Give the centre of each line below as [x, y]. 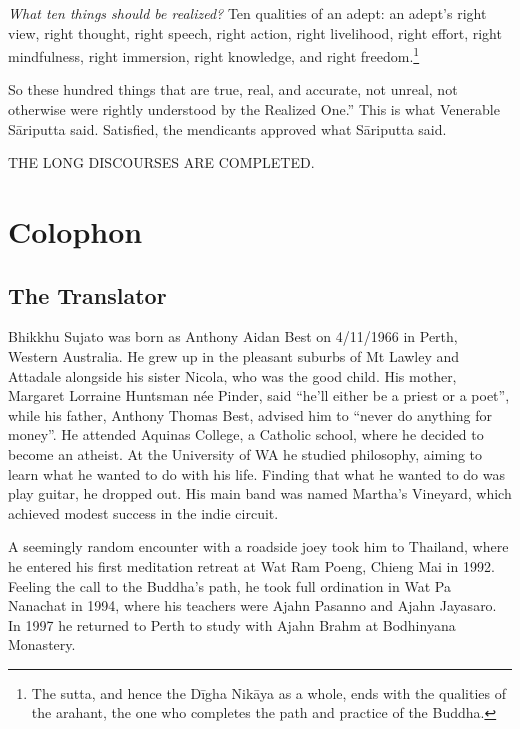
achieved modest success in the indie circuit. [143, 512]
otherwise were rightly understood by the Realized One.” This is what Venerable [254, 109]
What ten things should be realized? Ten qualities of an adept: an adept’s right [247, 13]
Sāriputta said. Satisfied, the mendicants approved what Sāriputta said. [227, 128]
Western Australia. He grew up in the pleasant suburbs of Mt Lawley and [234, 355]
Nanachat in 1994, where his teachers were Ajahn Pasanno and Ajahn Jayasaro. [252, 605]
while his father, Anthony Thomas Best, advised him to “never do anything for [250, 414]
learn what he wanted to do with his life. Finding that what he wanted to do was [256, 473]
